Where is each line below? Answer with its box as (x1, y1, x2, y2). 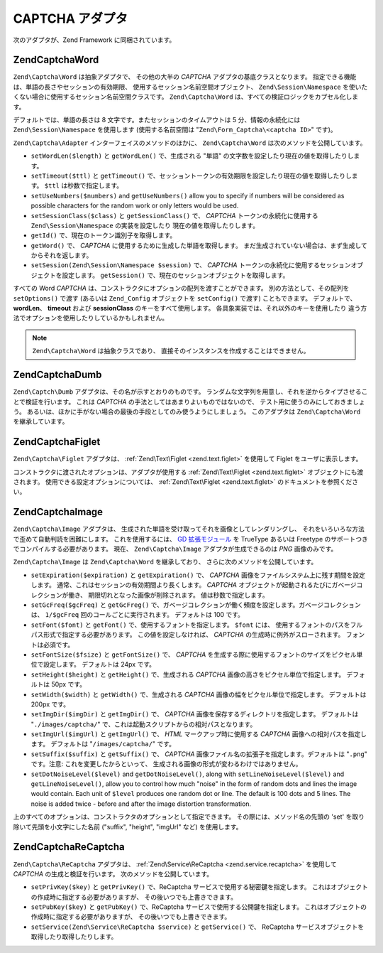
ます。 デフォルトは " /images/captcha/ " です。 (30, 740, 175, 748)
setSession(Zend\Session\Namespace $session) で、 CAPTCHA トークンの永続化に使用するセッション (30, 261, 351, 269)
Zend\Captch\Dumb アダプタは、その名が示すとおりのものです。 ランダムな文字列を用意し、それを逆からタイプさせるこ (13, 387, 368, 396)
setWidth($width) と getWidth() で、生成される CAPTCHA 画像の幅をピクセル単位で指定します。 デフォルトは (30, 690, 367, 699)
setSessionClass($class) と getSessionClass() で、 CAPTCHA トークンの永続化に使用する (30, 211, 318, 220)
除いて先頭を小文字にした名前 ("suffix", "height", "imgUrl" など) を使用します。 (13, 822, 243, 831)
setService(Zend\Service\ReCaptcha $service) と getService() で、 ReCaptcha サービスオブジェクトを (30, 922, 365, 931)
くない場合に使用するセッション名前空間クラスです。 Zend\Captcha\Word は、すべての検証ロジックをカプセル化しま (13, 92, 358, 101)
